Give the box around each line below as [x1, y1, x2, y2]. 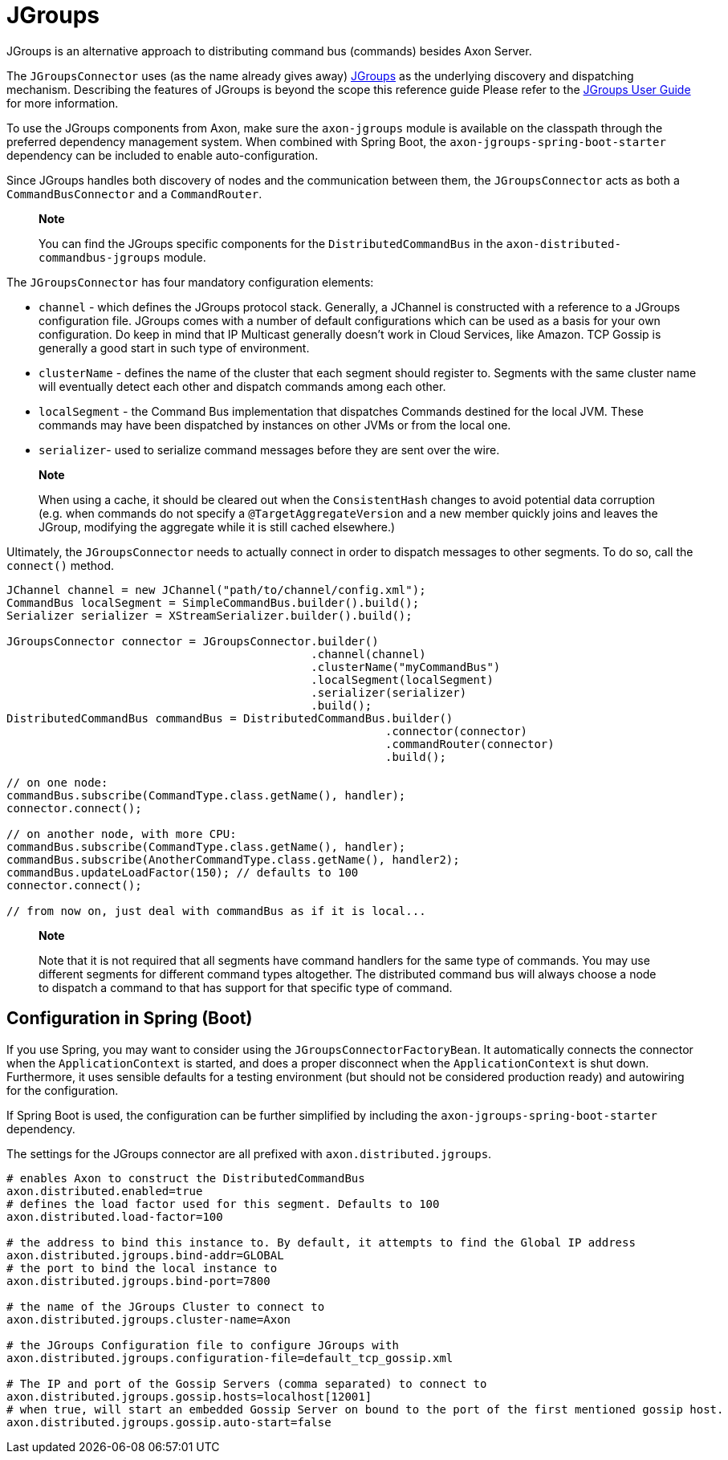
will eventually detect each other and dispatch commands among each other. [39, 379, 446, 393]
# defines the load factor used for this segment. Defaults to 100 [6, 1197, 440, 1210]
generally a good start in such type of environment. [39, 340, 310, 355]
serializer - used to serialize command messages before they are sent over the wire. [39, 442, 500, 457]
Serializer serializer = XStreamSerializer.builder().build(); [6, 608, 413, 622]
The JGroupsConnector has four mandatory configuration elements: [6, 275, 374, 289]
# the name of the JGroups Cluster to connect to [6, 1299, 325, 1313]
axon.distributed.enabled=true [6, 1184, 203, 1198]
